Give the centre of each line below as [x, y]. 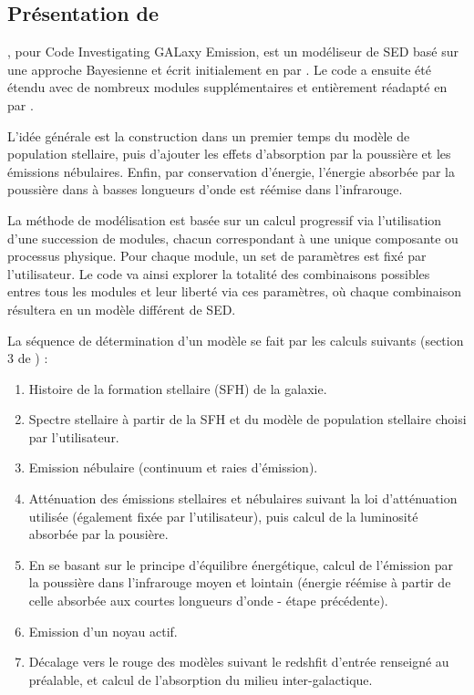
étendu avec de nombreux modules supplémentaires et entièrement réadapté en [227, 87]
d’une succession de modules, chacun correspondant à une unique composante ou [233, 238]
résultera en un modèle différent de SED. [122, 309]
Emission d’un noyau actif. [103, 631]
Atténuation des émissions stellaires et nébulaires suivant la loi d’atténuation [243, 498]
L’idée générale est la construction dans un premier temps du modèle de [209, 135]
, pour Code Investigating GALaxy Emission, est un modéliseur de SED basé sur [233, 52]
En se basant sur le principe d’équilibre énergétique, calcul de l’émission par [241, 564]
